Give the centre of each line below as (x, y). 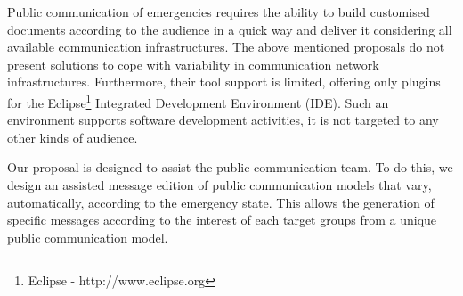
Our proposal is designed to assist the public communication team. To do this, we (230, 167)
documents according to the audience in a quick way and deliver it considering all (230, 29)
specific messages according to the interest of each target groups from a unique (222, 220)
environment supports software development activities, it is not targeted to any (223, 120)
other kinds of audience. (73, 137)
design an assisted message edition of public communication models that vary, (219, 185)
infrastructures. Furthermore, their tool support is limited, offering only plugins (224, 82)
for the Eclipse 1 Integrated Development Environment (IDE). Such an (198, 101)
